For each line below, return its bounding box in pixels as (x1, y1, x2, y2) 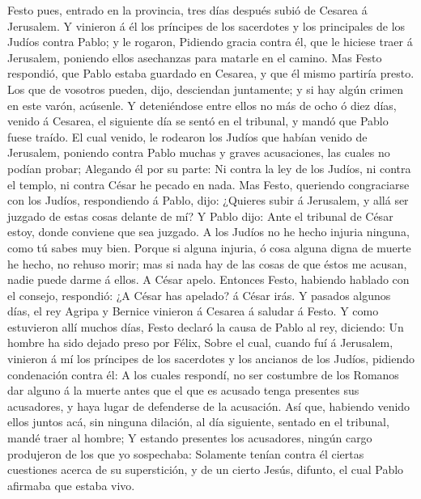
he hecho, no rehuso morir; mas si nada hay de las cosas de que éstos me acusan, (7, 255, 407, 272)
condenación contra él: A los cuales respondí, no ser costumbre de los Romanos (7, 366, 399, 383)
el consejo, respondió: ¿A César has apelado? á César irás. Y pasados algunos (7, 286, 391, 303)
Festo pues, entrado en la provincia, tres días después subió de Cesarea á (7, 2, 368, 18)
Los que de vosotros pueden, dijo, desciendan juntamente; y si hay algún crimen (7, 80, 404, 97)
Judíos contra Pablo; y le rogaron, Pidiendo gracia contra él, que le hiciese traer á (7, 33, 413, 50)
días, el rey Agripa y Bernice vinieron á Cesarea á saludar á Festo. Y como (7, 302, 379, 319)
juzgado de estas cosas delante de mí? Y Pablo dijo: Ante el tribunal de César (7, 207, 393, 224)
